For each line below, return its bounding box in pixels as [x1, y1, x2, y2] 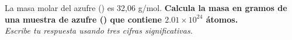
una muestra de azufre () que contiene [5, 13, 162, 25]
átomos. [206, 13, 238, 25]
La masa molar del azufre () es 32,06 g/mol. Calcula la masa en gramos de [5, 2, 287, 13]
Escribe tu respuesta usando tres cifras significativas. [5, 24, 193, 37]
